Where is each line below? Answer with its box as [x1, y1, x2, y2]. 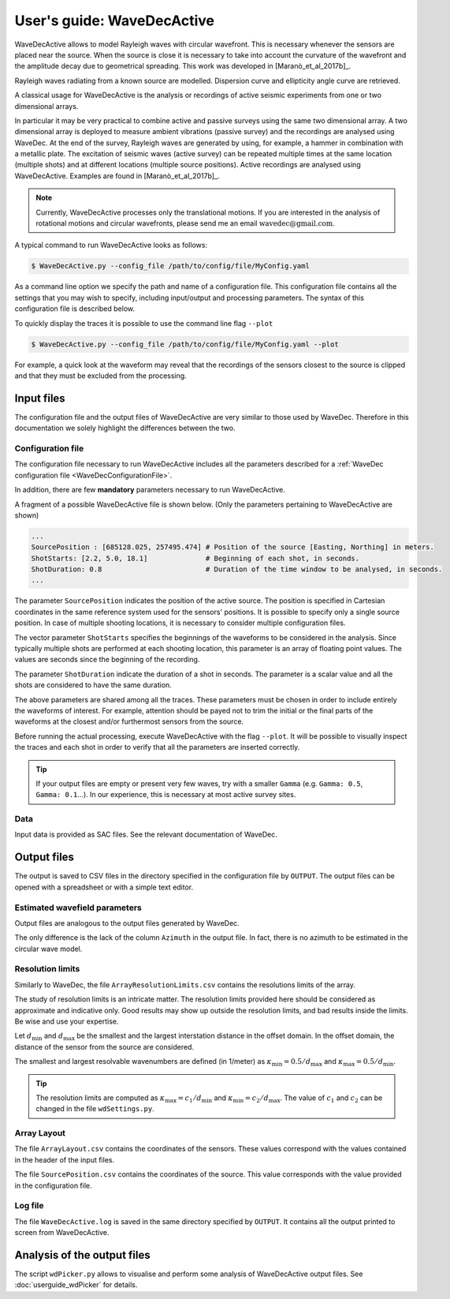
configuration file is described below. [14, 304, 136, 313]
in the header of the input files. [14, 1155, 114, 1164]
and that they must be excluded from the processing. [14, 371, 187, 380]
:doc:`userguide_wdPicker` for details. [14, 1280, 138, 1290]
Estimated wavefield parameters [14, 902, 142, 913]
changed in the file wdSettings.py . [35, 1104, 154, 1114]
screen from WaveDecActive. [14, 1228, 110, 1237]
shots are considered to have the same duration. [14, 680, 173, 690]
